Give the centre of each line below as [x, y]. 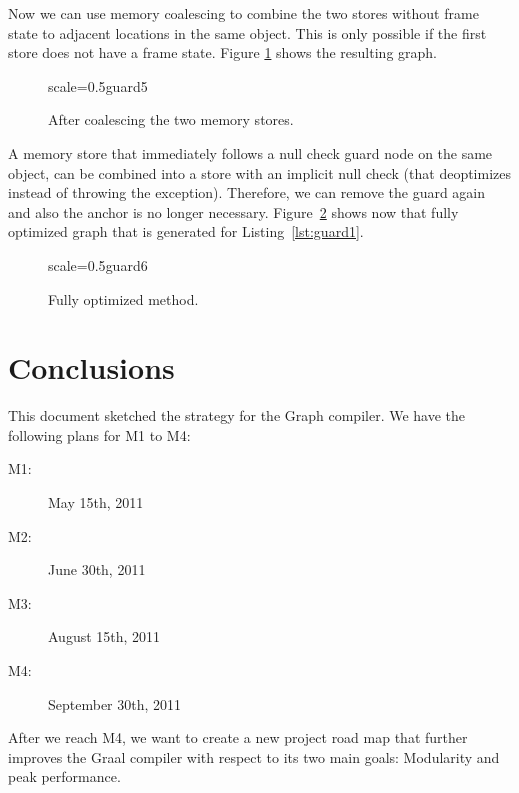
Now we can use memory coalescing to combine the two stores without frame [243, 13]
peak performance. [64, 776]
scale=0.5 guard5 [98, 85]
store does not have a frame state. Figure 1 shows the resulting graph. [222, 52]
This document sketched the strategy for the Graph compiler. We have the [237, 415]
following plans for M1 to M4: [99, 434]
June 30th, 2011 [97, 569]
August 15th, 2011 [104, 636]
